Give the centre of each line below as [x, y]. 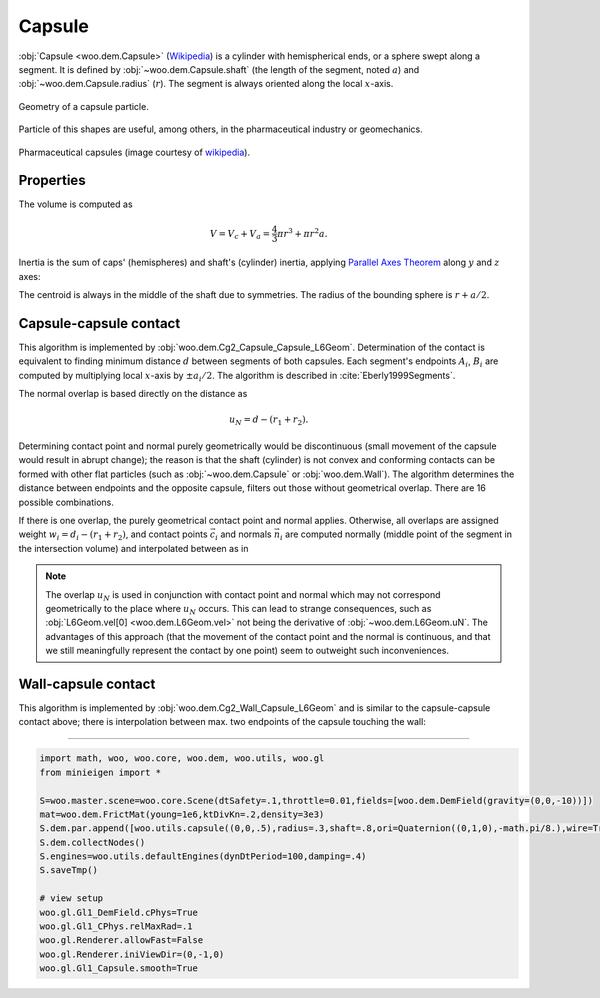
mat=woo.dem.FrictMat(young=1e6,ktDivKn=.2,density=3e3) [182, 814]
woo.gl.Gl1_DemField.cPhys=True [119, 912]
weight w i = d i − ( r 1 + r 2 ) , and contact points [113, 535]
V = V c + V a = [240, 234]
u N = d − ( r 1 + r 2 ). [268, 421]
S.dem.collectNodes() [92, 842]
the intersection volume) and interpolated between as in [133, 548]
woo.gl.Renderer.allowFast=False [121, 940]
